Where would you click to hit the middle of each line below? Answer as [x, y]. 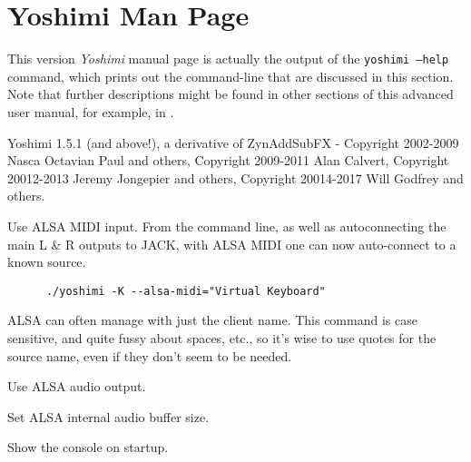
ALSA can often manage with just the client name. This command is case [212, 320]
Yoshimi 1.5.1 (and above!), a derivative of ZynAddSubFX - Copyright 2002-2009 [233, 142]
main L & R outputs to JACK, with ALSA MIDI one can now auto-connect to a [232, 244]
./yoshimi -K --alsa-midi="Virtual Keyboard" [186, 291]
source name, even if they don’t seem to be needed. [150, 355]
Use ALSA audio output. [77, 386]
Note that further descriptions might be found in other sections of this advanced [231, 94]
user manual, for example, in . [91, 111]
